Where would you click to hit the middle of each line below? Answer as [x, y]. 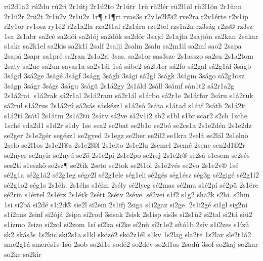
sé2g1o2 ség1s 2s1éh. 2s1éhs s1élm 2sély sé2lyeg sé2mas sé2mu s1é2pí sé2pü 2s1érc [131, 184]
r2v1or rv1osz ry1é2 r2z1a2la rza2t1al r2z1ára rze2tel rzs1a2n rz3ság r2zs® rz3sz [128, 26]
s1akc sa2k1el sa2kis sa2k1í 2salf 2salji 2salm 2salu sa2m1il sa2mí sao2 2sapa [123, 46]
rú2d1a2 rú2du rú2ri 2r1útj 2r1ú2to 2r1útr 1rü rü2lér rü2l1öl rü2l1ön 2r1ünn [123, 6]
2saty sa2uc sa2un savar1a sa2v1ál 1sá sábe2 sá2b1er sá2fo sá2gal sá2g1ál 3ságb [128, 66]
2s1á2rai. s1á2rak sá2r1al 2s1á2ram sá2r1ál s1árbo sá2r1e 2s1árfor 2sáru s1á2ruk [129, 95]
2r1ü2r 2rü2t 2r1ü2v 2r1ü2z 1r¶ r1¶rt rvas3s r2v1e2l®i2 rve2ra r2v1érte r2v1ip [126, 16]
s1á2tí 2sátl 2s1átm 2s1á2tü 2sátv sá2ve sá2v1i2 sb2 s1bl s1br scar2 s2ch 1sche [126, 115]
